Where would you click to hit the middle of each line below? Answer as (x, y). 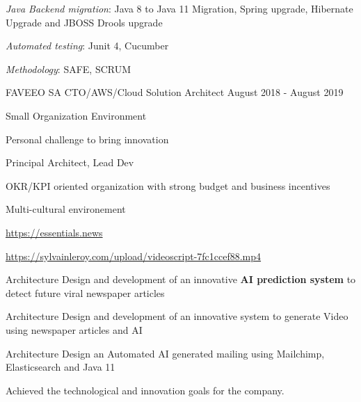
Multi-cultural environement (66, 209)
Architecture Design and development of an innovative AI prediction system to (181, 279)
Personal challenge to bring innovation (87, 139)
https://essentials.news (54, 232)
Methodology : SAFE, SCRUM (69, 69)
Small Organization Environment (76, 115)
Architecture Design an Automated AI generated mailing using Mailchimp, (165, 353)
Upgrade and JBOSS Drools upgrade (84, 22)
